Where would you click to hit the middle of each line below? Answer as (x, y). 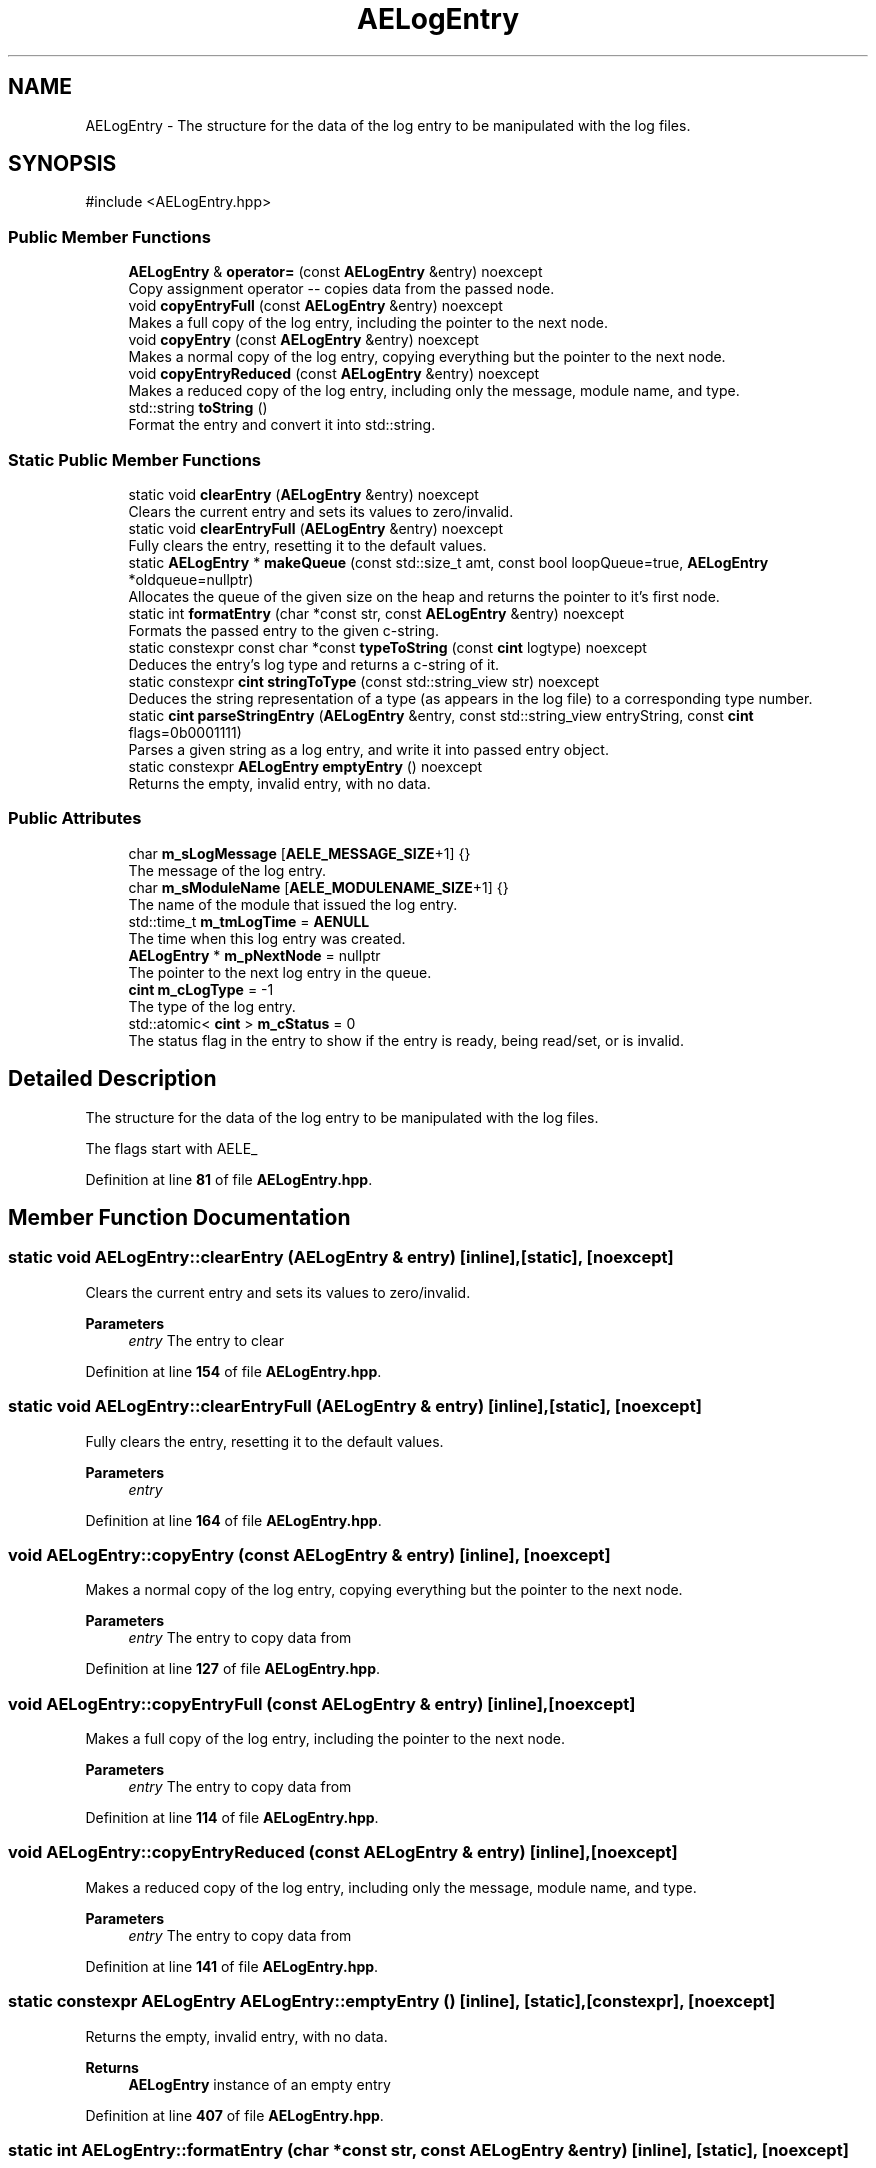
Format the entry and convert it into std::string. (282, 425)
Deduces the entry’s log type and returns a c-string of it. (314, 664)
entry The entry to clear (206, 1340)
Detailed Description (112, 1079)
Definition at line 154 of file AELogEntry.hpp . (233, 1371)
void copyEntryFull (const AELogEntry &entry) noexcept (315, 306)
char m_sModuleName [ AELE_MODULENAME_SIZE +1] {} (318, 887)
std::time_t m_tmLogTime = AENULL (249, 921)
